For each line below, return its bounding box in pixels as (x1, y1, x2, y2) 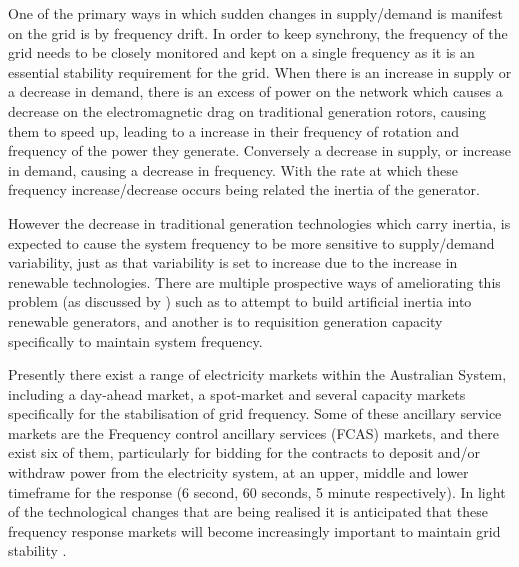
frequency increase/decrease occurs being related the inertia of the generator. (8, 179, 480, 200)
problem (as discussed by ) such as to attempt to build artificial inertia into (8, 291, 472, 312)
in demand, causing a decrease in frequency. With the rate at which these (8, 159, 458, 180)
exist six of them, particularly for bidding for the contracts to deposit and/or (8, 442, 480, 463)
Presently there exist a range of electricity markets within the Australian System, (8, 364, 507, 385)
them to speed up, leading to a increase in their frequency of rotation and (8, 120, 460, 141)
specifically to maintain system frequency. (8, 330, 263, 351)
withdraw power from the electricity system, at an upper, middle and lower (8, 462, 469, 483)
